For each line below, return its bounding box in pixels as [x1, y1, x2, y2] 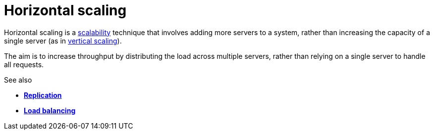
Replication [24, 90, 62, 99]
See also [4, 75, 32, 84]
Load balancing [24, 106, 76, 115]
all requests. [4, 60, 44, 69]
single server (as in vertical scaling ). [4, 36, 122, 45]
